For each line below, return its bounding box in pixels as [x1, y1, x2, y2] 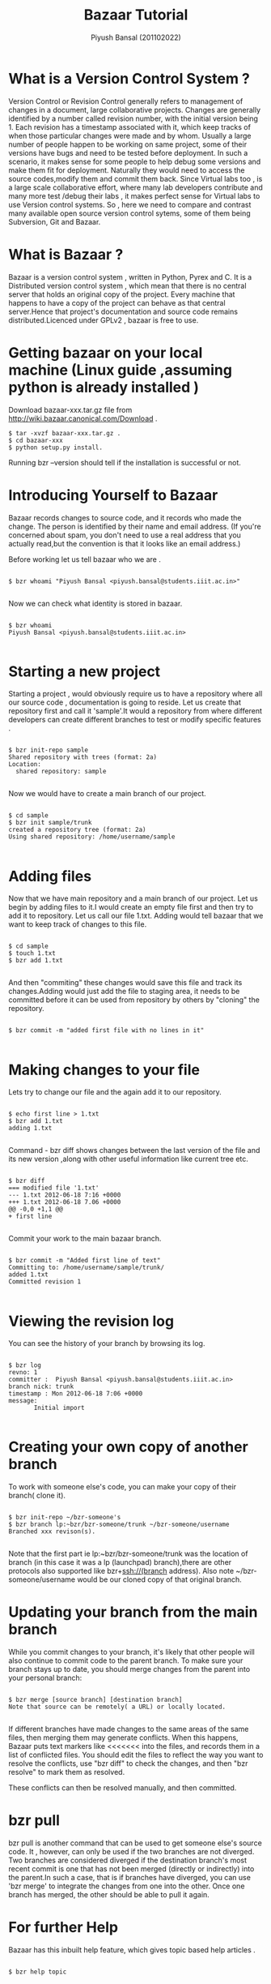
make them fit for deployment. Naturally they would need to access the [8, 165, 245, 175]
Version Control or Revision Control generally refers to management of [8, 96, 243, 106]
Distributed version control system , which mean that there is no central [8, 281, 247, 290]
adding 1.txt [8, 1125, 53, 1133]
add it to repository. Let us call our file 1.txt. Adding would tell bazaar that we [8, 911, 264, 921]
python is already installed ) [8, 378, 200, 396]
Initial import [33, 1404, 85, 1412]
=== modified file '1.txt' [8, 1184, 100, 1193]
